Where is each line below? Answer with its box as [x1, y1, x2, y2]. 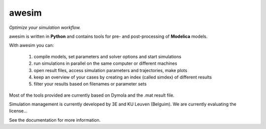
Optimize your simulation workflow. [9, 25, 81, 30]
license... [9, 108, 28, 114]
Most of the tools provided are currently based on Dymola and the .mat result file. [9, 92, 175, 98]
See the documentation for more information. [9, 117, 101, 123]
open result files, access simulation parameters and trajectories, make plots [33, 67, 187, 73]
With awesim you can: [9, 42, 54, 49]
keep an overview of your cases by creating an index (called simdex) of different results [33, 74, 212, 80]
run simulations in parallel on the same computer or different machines [33, 60, 177, 66]
